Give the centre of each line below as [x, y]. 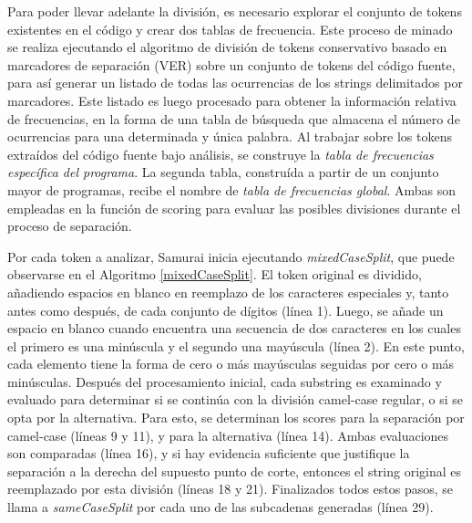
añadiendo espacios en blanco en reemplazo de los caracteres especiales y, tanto [228, 292]
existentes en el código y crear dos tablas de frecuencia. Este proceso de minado [230, 29]
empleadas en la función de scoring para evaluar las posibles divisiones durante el [234, 208]
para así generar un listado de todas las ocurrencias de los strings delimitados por [235, 83]
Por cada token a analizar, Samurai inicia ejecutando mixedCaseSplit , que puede [231, 256]
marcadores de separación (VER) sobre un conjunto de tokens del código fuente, [231, 64]
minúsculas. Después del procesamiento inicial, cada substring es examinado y [225, 381]
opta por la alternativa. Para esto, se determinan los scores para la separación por [236, 418]
